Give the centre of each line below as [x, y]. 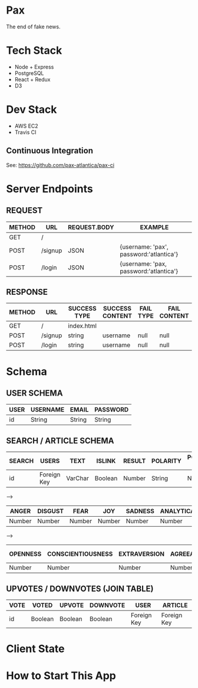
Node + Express [34, 67]
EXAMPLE [154, 227]
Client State [35, 649]
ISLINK [106, 461]
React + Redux [32, 79]
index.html [82, 326]
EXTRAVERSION [142, 554]
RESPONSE [27, 292]
